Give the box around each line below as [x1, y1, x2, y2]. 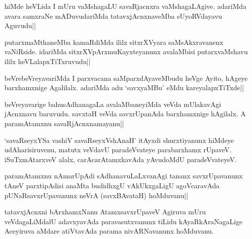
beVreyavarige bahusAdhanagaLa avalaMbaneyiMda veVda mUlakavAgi [4, 99, 221, 109]
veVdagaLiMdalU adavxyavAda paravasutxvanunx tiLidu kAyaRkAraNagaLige [4, 216, 243, 226]
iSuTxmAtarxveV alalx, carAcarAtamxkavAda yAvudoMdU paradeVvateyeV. [4, 154, 237, 164]
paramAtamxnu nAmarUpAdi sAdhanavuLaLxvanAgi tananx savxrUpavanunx [4, 171, 243, 181]
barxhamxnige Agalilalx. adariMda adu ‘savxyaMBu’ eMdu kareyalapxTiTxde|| [4, 82, 244, 93]
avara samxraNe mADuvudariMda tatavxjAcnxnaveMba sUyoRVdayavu [4, 10, 222, 21]
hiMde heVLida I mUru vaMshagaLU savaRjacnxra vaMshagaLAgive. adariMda [4, 1, 247, 11]
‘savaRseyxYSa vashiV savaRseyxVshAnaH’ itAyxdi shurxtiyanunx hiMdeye [4, 135, 234, 145]
